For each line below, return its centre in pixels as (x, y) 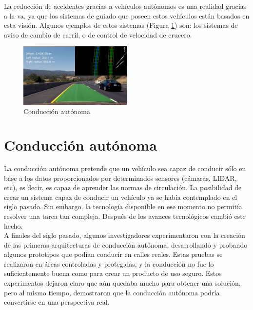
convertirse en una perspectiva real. (57, 302)
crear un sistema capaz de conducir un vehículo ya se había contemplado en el (121, 197)
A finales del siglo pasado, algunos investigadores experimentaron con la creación (125, 235)
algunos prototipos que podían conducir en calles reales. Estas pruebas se (113, 254)
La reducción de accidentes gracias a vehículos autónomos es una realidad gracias (125, 6)
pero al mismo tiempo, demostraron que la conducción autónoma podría (112, 292)
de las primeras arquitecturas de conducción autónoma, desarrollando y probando (126, 244)
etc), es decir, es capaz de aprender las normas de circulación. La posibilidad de (123, 187)
